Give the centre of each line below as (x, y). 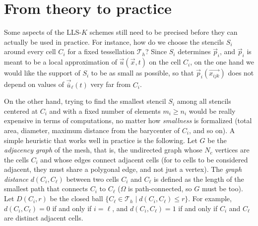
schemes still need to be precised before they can (163, 32)
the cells (16, 159)
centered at (21, 111)
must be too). (222, 188)
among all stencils (204, 101)
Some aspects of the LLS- (43, 32)
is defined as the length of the (199, 179)
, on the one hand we (222, 62)
